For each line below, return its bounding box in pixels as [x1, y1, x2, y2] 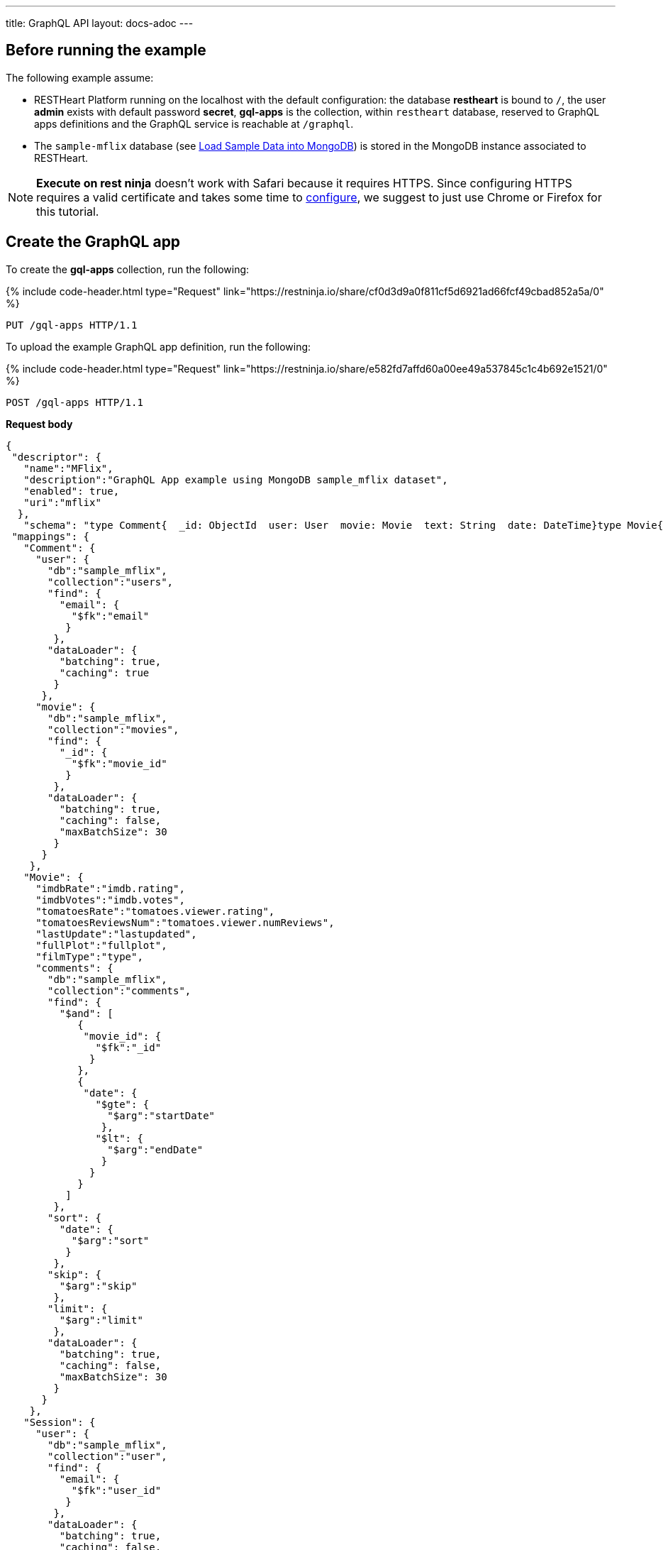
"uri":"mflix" [23, 496, 101, 508]
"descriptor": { [11, 451, 101, 463]
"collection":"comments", [48, 984, 191, 996]
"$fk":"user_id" [71, 1484, 162, 1496]
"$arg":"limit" [59, 1314, 143, 1326]
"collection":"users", [48, 576, 174, 588]
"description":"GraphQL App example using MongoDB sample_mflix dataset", [23, 473, 448, 485]
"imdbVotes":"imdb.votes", [35, 894, 185, 906]
